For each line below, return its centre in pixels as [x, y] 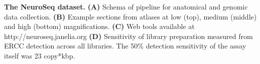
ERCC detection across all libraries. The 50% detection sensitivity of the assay [125, 46]
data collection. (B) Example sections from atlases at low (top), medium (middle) [131, 16]
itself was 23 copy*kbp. [40, 55]
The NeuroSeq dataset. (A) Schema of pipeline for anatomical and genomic [126, 6]
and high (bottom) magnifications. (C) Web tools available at [99, 26]
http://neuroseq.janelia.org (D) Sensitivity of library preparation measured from [128, 36]
